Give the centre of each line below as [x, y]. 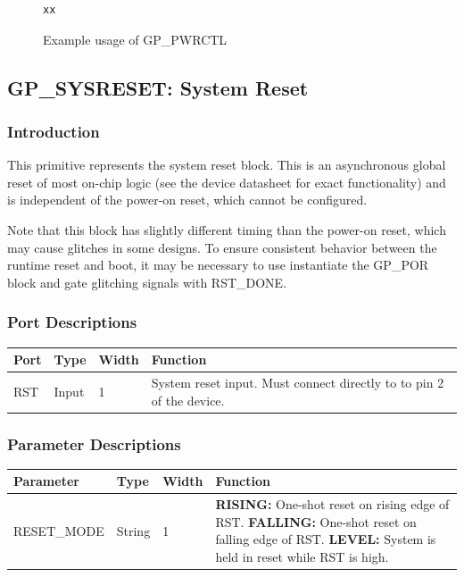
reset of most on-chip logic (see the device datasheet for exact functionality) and [227, 182]
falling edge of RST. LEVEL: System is [326, 539]
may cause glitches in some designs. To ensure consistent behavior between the [222, 247]
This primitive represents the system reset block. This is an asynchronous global [227, 165]
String [133, 530]
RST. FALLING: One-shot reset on [316, 521]
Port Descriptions [72, 322]
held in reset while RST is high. [302, 556]
